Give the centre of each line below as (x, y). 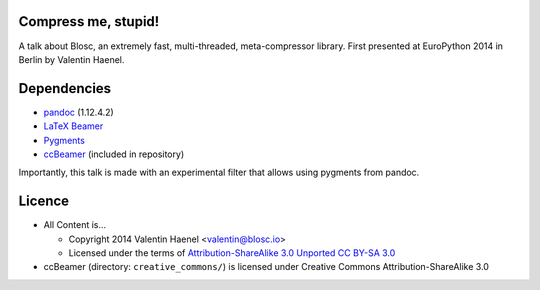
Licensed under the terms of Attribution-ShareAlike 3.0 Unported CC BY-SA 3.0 (232, 253)
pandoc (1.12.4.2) (78, 112)
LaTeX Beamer (73, 126)
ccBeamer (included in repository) (114, 154)
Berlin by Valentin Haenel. (71, 59)
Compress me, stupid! (89, 21)
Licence (44, 201)
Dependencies (65, 88)
